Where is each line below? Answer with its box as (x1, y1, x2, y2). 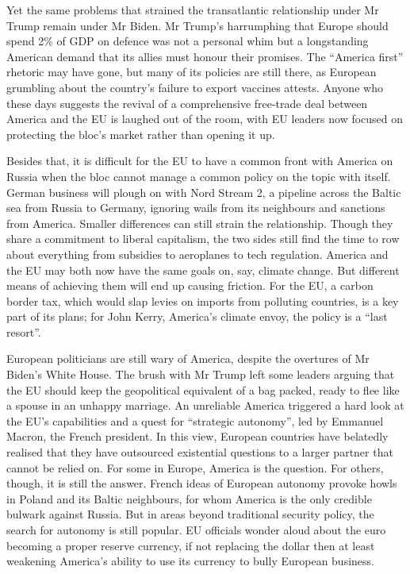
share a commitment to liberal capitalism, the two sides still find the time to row (6, 230, 400, 247)
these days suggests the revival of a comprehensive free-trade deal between (6, 94, 368, 111)
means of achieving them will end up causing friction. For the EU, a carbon (6, 277, 374, 294)
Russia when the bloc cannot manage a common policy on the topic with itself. (6, 168, 391, 184)
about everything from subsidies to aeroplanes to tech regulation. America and (6, 245, 389, 262)
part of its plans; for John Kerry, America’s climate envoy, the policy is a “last (6, 308, 388, 325)
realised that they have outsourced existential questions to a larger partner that (6, 444, 393, 460)
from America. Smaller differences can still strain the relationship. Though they (6, 214, 393, 231)
